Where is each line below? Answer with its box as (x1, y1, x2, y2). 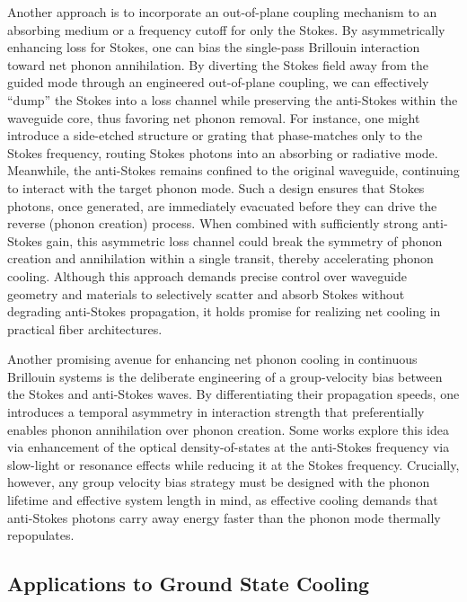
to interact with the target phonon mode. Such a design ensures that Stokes (7, 178, 425, 197)
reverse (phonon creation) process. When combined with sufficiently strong (7, 214, 419, 233)
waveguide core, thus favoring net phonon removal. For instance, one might (7, 108, 420, 127)
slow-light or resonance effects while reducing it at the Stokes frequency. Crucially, (7, 455, 460, 474)
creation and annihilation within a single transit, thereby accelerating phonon (7, 249, 434, 268)
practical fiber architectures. (7, 319, 163, 338)
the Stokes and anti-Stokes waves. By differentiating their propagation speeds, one (7, 385, 460, 403)
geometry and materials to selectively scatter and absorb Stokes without (7, 284, 405, 303)
